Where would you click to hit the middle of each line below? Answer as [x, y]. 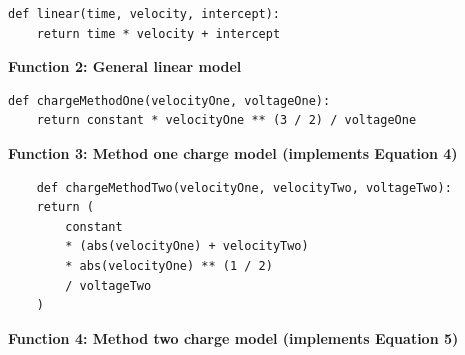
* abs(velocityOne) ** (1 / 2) [169, 265]
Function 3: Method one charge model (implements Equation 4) [233, 152]
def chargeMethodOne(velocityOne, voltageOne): [169, 100]
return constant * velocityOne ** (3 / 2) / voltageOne [226, 120]
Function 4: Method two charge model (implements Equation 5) [233, 337]
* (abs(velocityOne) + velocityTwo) [187, 246]
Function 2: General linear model [125, 66]
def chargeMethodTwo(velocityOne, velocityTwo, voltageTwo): [244, 187]
